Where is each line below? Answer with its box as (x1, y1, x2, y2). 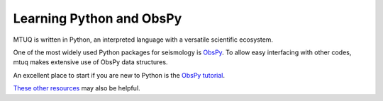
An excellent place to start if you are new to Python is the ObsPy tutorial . (13, 71, 225, 79)
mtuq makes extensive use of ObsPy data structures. (13, 58, 168, 66)
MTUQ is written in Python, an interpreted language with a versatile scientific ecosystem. (13, 35, 273, 44)
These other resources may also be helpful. (13, 84, 141, 93)
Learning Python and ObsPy (13, 11, 182, 26)
